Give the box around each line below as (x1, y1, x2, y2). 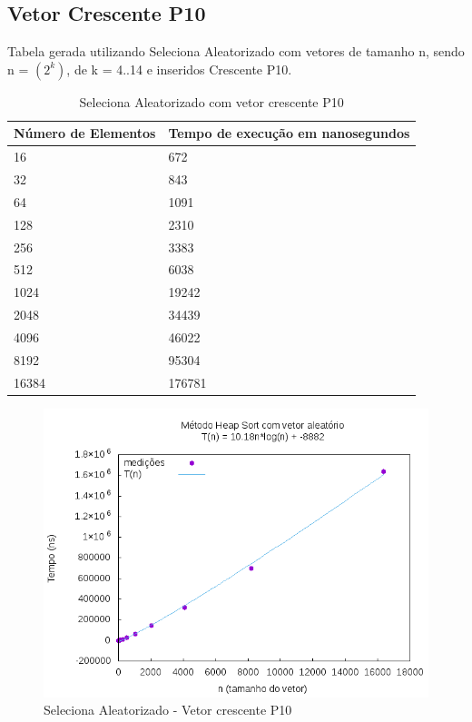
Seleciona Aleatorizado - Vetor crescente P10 (44, 700, 292, 719)
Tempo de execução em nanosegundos (168, 124, 410, 143)
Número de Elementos (14, 124, 156, 143)
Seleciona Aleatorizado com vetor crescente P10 (79, 92, 344, 111)
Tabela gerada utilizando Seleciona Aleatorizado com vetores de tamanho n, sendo (7, 42, 465, 61)
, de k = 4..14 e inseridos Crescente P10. (66, 59, 292, 78)
